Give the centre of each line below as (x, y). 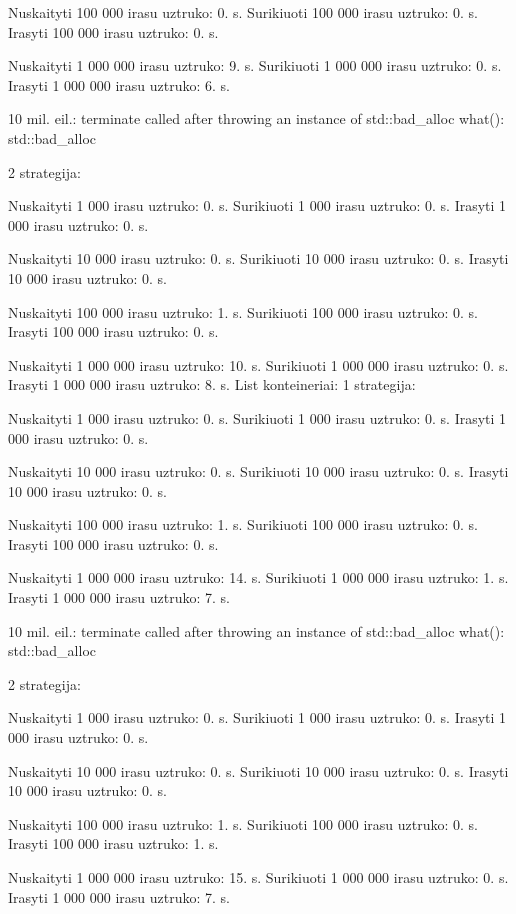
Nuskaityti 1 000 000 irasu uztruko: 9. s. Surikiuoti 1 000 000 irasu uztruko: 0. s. (255, 65)
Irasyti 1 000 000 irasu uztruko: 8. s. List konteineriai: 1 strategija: (212, 384)
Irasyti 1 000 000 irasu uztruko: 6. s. (119, 84)
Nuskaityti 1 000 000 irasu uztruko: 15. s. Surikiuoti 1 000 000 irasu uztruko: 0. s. (258, 877)
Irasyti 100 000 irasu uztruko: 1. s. (113, 843)
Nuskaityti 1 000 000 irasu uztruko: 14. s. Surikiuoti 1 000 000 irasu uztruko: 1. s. (258, 577)
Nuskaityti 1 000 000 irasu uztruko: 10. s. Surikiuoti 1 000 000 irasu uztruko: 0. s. (258, 364)
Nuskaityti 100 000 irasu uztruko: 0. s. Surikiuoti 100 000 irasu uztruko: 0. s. (243, 12)
